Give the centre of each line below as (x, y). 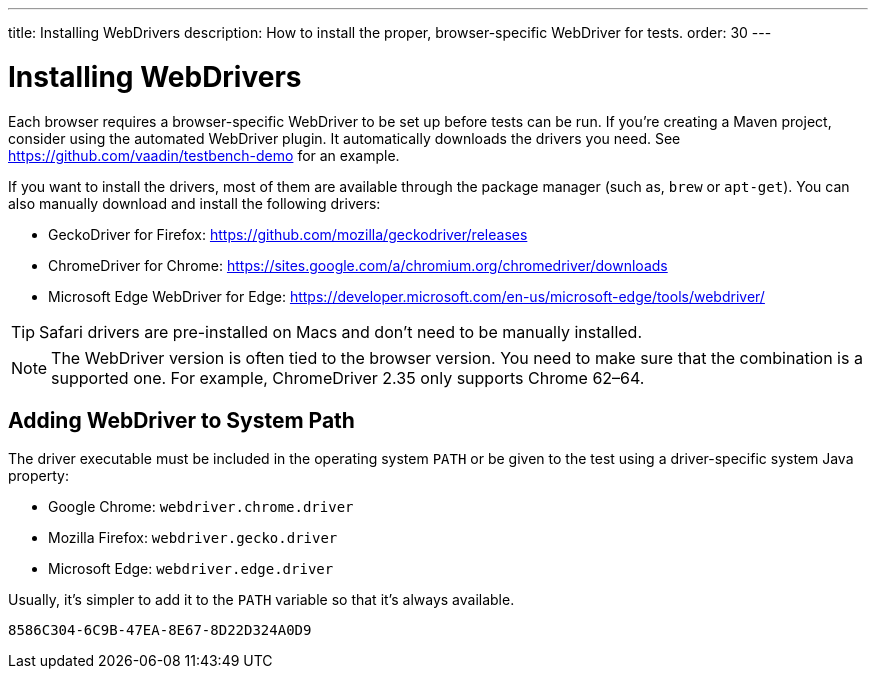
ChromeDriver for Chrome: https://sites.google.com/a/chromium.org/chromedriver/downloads (358, 265)
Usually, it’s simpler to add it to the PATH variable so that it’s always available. (261, 600)
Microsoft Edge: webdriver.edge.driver (191, 569)
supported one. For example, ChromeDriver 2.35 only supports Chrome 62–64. (348, 377)
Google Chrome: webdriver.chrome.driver (201, 507)
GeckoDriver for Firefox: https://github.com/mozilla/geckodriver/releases (288, 234)
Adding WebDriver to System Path (181, 420)
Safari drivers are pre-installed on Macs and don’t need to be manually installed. (340, 331)
